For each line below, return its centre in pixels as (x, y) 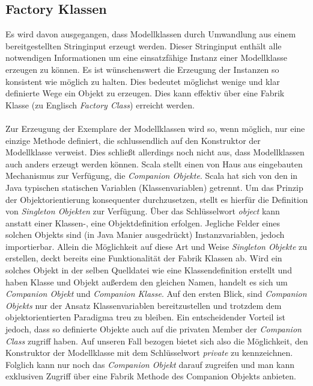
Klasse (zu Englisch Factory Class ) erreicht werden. (100, 104)
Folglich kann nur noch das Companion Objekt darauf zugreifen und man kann (150, 364)
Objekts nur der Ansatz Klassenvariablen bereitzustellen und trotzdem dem (144, 305)
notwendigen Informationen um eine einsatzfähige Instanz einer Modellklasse (146, 58)
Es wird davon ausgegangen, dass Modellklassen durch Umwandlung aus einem (151, 34)
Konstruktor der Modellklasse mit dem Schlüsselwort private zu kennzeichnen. (149, 353)
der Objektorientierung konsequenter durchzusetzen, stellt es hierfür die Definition (157, 199)
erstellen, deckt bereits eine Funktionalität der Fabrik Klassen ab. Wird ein (144, 258)
